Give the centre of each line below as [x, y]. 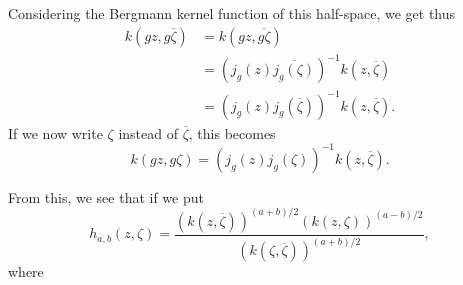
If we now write [55, 132]
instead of [148, 132]
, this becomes [232, 132]
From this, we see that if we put [106, 196]
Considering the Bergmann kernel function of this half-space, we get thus [232, 13]
